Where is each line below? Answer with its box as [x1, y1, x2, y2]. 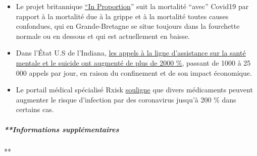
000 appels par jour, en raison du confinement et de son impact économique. [16, 67, 252, 78]
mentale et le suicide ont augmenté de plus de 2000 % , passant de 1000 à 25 [16, 57, 251, 68]
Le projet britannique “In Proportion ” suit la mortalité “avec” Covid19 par [16, 1, 249, 11]
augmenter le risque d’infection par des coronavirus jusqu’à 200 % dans [16, 94, 236, 105]
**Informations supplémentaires [4, 124, 119, 134]
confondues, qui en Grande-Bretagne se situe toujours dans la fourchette [16, 21, 240, 31]
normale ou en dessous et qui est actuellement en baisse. [16, 30, 190, 41]
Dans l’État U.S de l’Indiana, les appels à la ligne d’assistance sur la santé [16, 47, 246, 58]
